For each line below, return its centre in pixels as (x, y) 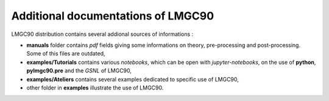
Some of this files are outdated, (66, 54)
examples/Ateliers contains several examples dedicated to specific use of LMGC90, (133, 79)
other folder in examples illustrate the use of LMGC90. (95, 88)
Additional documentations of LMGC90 (113, 16)
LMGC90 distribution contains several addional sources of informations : (102, 34)
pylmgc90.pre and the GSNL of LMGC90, (79, 71)
